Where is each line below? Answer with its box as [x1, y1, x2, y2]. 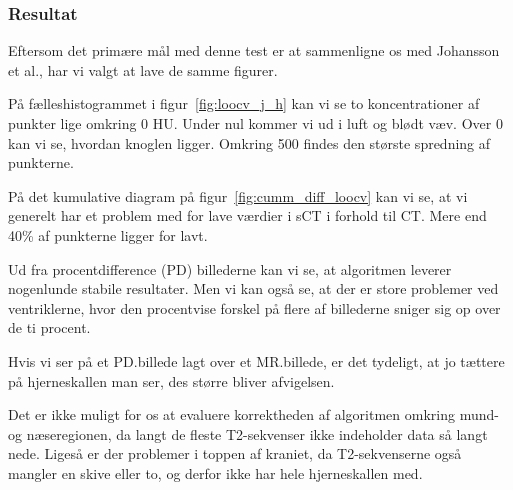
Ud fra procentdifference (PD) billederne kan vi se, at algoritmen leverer [8, 258, 452, 279]
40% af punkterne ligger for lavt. [8, 224, 208, 245]
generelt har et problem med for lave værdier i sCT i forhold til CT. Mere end [8, 205, 487, 226]
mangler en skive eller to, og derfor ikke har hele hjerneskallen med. [8, 462, 423, 483]
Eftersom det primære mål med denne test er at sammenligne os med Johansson [8, 40, 500, 61]
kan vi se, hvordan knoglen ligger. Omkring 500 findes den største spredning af [8, 132, 491, 153]
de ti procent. [8, 317, 91, 338]
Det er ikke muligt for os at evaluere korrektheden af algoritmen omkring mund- [8, 404, 499, 425]
